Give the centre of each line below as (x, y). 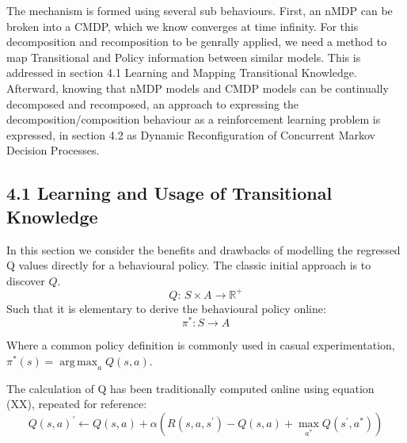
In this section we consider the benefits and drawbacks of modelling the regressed (203, 249)
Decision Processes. (53, 150)
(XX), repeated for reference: (77, 404)
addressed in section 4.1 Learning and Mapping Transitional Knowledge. (182, 73)
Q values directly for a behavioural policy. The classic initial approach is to (189, 265)
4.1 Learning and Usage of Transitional (169, 193)
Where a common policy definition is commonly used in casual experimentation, (201, 345)
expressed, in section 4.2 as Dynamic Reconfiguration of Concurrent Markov (191, 134)
